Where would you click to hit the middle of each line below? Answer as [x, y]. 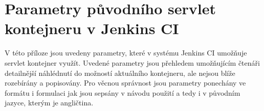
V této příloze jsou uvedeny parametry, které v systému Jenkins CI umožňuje [126, 53]
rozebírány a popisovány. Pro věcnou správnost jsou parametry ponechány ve [125, 83]
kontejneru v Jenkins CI [92, 28]
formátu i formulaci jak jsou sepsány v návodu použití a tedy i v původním [123, 92]
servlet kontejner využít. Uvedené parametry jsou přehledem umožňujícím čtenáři [132, 62]
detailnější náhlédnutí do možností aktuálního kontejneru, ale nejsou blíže [120, 73]
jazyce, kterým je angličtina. [49, 103]
